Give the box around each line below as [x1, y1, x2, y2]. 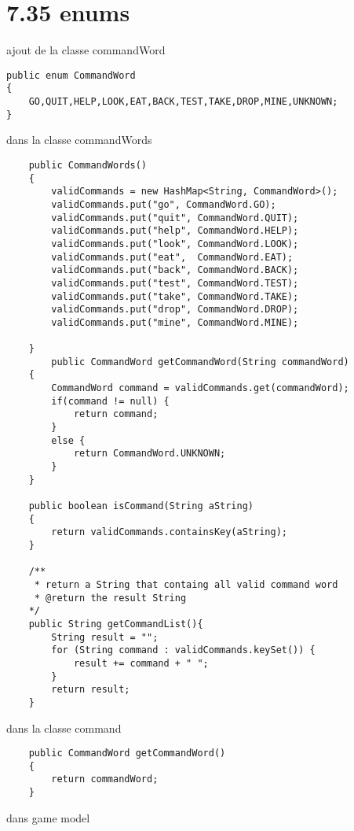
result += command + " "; [73, 657, 209, 669]
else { [51, 434, 86, 446]
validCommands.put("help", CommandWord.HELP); [51, 225, 299, 237]
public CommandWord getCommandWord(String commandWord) [51, 356, 349, 367]
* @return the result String [34, 592, 187, 604]
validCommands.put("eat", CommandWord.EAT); [51, 251, 294, 263]
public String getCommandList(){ [28, 618, 203, 630]
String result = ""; [51, 631, 159, 643]
